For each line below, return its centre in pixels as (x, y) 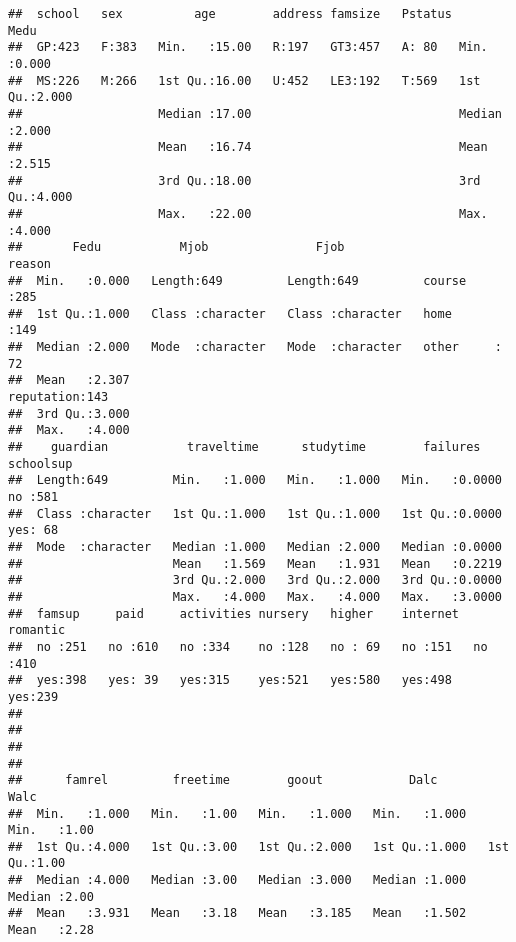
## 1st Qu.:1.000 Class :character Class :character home (230, 313)
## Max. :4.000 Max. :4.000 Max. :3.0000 (255, 596)
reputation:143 (58, 397)
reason (29, 263)
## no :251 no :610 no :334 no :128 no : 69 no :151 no (248, 646)
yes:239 (33, 696)
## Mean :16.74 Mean (248, 147)
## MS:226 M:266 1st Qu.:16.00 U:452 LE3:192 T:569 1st (244, 80)
